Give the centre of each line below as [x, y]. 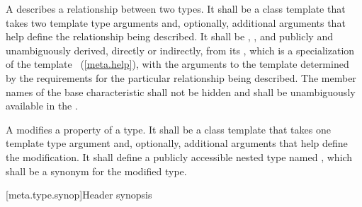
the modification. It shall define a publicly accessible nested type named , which [179, 156]
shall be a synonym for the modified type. [96, 171]
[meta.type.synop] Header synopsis [79, 195]
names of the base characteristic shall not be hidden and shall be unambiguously [181, 91]
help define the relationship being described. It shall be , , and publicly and [169, 36]
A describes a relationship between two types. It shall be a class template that [176, 8]
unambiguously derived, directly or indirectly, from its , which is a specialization [180, 50]
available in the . [42, 106]
